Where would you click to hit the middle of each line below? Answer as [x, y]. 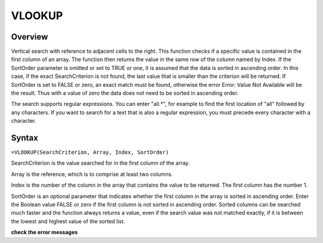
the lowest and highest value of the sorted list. [68, 221]
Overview [30, 37]
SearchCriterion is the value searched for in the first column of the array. [100, 163]
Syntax [25, 138]
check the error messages [44, 232]
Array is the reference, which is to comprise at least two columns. [92, 174]
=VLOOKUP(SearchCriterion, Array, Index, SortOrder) [90, 152]
